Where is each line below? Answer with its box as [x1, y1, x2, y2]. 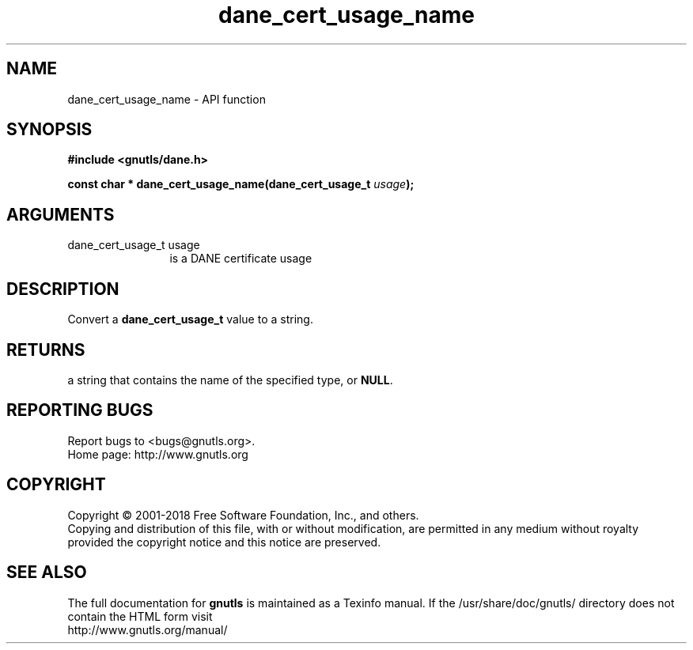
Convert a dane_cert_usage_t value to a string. [67, 312, 313, 327]
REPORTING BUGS [6, 400, 153, 421]
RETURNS [6, 339, 85, 360]
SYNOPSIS [6, 119, 93, 140]
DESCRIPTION [6, 278, 119, 299]
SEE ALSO [6, 562, 87, 583]
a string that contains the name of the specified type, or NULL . [67, 372, 393, 387]
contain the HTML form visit [67, 609, 213, 623]
